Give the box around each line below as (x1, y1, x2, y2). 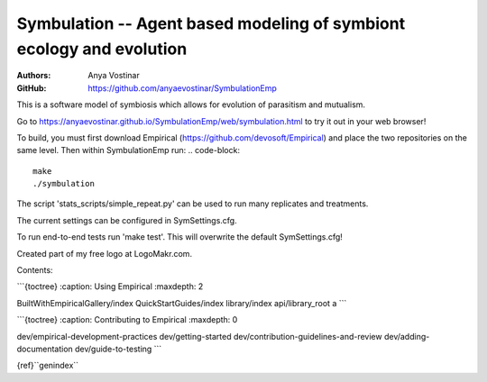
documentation (16, 343, 74, 354)
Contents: (16, 265, 53, 276)
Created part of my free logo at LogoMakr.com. (16, 248, 193, 259)
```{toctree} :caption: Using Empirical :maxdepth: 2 (16, 281, 204, 292)
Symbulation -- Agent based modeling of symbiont (16, 14, 406, 33)
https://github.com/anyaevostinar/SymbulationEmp (87, 82, 277, 94)
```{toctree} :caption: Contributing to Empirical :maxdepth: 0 (16, 314, 238, 325)
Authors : (16, 70, 51, 81)
